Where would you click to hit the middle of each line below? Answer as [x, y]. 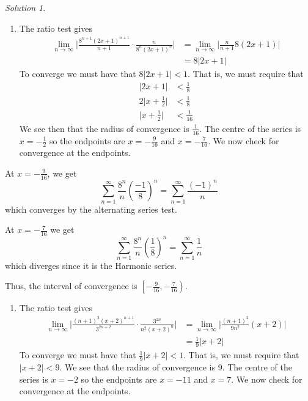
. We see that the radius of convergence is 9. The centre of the [176, 367]
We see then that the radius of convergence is [104, 128]
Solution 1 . [25, 7]
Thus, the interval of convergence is [71, 286]
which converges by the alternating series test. [91, 209]
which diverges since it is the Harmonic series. [91, 265]
